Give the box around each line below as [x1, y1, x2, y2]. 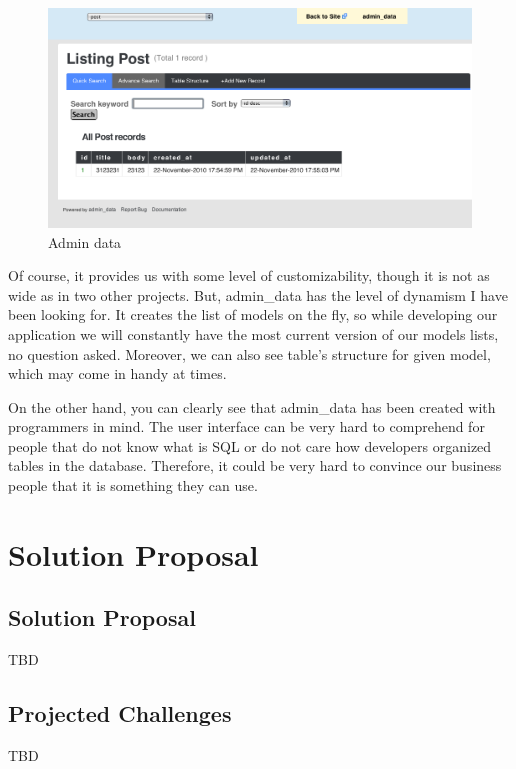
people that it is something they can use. [8, 475, 258, 496]
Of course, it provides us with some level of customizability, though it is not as [8, 265, 490, 286]
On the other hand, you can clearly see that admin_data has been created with [8, 396, 496, 417]
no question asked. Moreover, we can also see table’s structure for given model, [8, 343, 491, 364]
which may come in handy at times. [8, 363, 227, 384]
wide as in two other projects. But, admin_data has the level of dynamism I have [8, 284, 508, 305]
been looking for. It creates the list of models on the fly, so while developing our [8, 304, 498, 325]
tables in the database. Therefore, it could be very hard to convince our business [8, 455, 502, 476]
